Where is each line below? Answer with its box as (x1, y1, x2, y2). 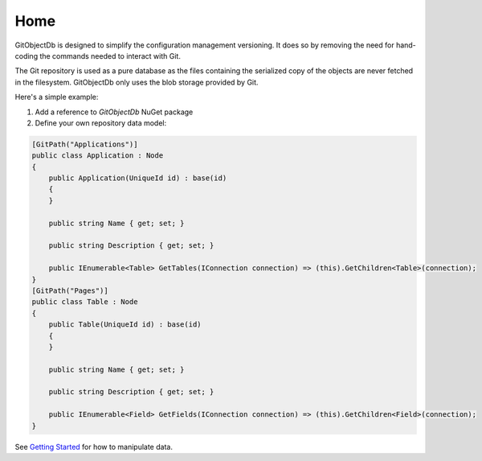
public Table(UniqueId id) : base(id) (48, 320, 202, 329)
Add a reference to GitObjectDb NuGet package (35, 107, 194, 117)
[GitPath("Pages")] (31, 286, 108, 295)
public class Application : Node (31, 151, 164, 160)
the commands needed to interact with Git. (39, 51, 181, 60)
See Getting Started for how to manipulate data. (14, 442, 173, 451)
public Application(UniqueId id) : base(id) (48, 174, 227, 183)
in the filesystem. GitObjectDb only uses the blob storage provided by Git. (14, 77, 259, 87)
